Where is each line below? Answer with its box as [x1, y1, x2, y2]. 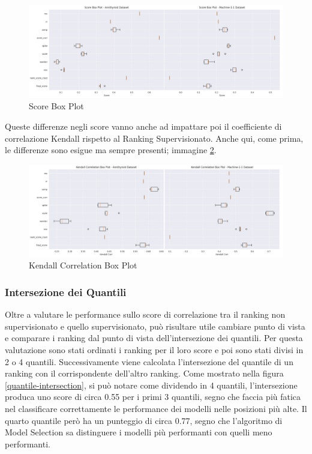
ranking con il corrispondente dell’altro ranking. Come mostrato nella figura [5, 367, 284, 380]
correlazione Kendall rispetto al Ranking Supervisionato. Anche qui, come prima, [5, 132, 304, 144]
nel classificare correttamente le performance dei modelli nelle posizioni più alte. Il [5, 402, 307, 415]
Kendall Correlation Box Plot [29, 259, 137, 271]
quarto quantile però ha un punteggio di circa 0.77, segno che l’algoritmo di [5, 414, 283, 426]
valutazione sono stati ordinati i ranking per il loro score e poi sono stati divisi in [5, 344, 304, 356]
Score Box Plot [29, 100, 84, 112]
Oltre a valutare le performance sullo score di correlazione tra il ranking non [5, 308, 286, 321]
